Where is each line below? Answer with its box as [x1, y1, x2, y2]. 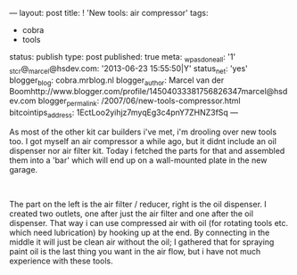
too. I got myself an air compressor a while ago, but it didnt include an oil [9, 135, 276, 146]
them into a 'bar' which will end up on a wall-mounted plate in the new [9, 155, 268, 166]
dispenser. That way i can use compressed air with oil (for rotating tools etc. [9, 217, 289, 228]
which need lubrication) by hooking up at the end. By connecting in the [9, 227, 270, 238]
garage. [9, 164, 38, 174]
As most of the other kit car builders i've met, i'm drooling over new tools [9, 126, 277, 137]
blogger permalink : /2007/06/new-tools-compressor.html [37, 95, 241, 109]
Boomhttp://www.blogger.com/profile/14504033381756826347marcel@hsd [9, 86, 288, 97]
